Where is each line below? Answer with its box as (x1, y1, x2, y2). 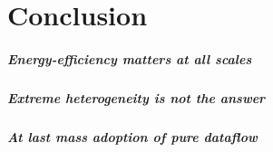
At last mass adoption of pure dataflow (7, 127, 258, 146)
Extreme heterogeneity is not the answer (7, 88, 266, 107)
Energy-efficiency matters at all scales (7, 49, 252, 68)
